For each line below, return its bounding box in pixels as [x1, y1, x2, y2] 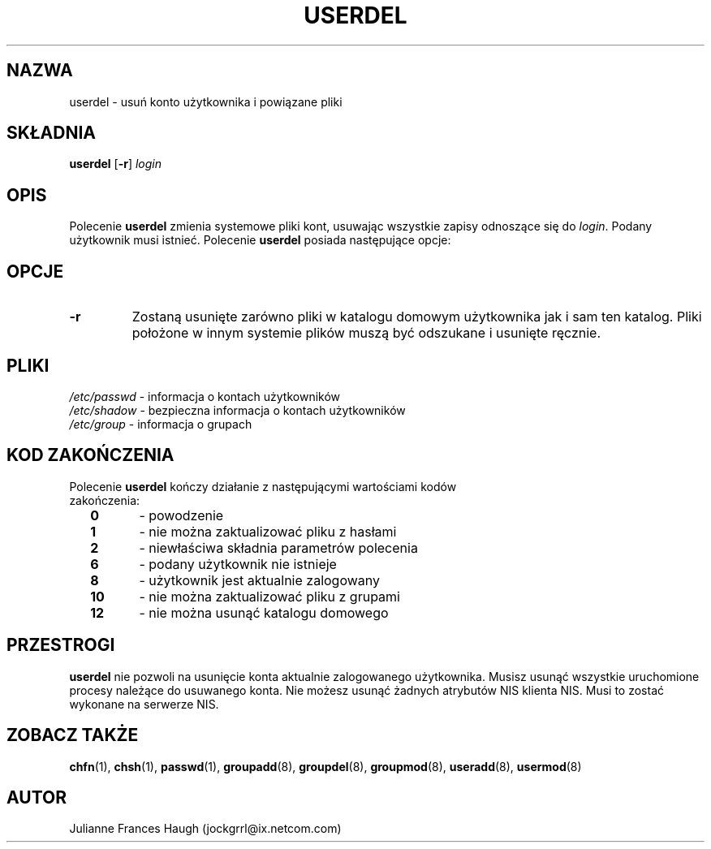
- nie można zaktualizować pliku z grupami [139, 588, 400, 605]
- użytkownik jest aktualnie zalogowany [139, 571, 381, 588]
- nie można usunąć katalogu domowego [139, 604, 389, 621]
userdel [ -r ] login [69, 157, 162, 171]
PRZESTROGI [6, 635, 115, 656]
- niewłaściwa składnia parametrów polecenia [139, 539, 418, 556]
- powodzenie [139, 506, 224, 524]
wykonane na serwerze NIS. [69, 696, 219, 711]
